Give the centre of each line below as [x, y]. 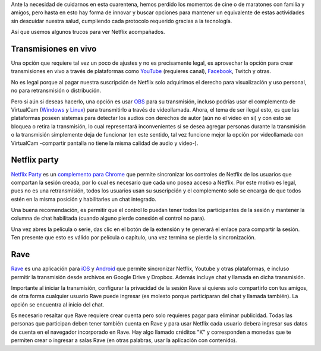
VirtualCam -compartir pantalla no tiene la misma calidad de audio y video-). [105, 143]
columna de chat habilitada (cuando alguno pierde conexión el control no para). [108, 218]
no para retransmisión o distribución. [56, 91]
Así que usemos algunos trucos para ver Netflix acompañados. [88, 32]
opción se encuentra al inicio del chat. [58, 304]
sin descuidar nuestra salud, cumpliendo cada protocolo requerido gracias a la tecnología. [122, 21]
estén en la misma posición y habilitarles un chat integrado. [84, 199]
